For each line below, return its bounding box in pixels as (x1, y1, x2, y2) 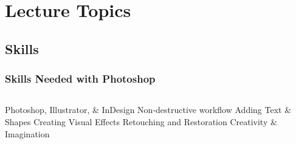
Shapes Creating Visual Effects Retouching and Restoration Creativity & (5, 115, 277, 128)
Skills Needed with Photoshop (5, 71, 156, 86)
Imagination (5, 127, 50, 140)
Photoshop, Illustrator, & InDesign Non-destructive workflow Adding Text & (5, 103, 292, 116)
